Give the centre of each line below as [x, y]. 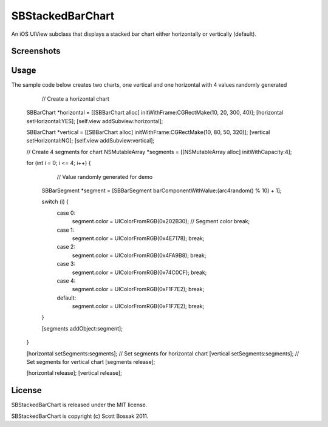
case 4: [66, 281]
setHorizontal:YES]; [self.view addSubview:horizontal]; [95, 121]
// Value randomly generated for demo [105, 177]
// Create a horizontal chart [75, 99]
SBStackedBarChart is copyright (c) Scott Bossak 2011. [80, 416]
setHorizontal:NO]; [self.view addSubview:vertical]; [91, 141]
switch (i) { [55, 202]
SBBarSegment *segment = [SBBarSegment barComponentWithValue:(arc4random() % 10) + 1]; [162, 190]
